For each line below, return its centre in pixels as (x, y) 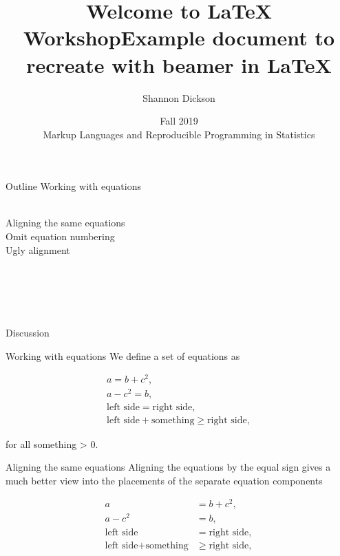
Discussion (28, 333)
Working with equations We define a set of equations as (123, 355)
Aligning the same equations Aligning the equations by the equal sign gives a (168, 467)
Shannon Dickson (179, 97)
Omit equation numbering (60, 236)
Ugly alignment (38, 249)
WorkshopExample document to (179, 38)
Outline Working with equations (73, 186)
